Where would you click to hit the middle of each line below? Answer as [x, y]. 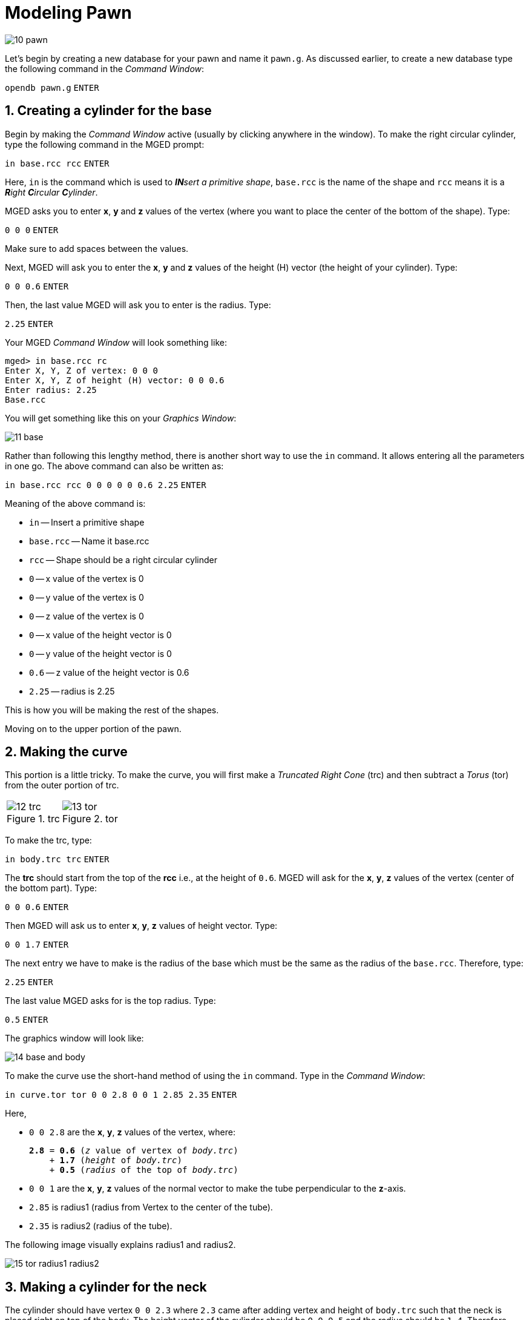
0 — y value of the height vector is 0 [100, 653]
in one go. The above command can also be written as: [114, 466]
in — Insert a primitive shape [87, 522]
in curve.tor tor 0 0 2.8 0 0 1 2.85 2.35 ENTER [121, 1095]
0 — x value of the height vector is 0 [100, 635]
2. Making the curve [66, 752]
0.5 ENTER [27, 1020]
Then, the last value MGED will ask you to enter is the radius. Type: [138, 305]
